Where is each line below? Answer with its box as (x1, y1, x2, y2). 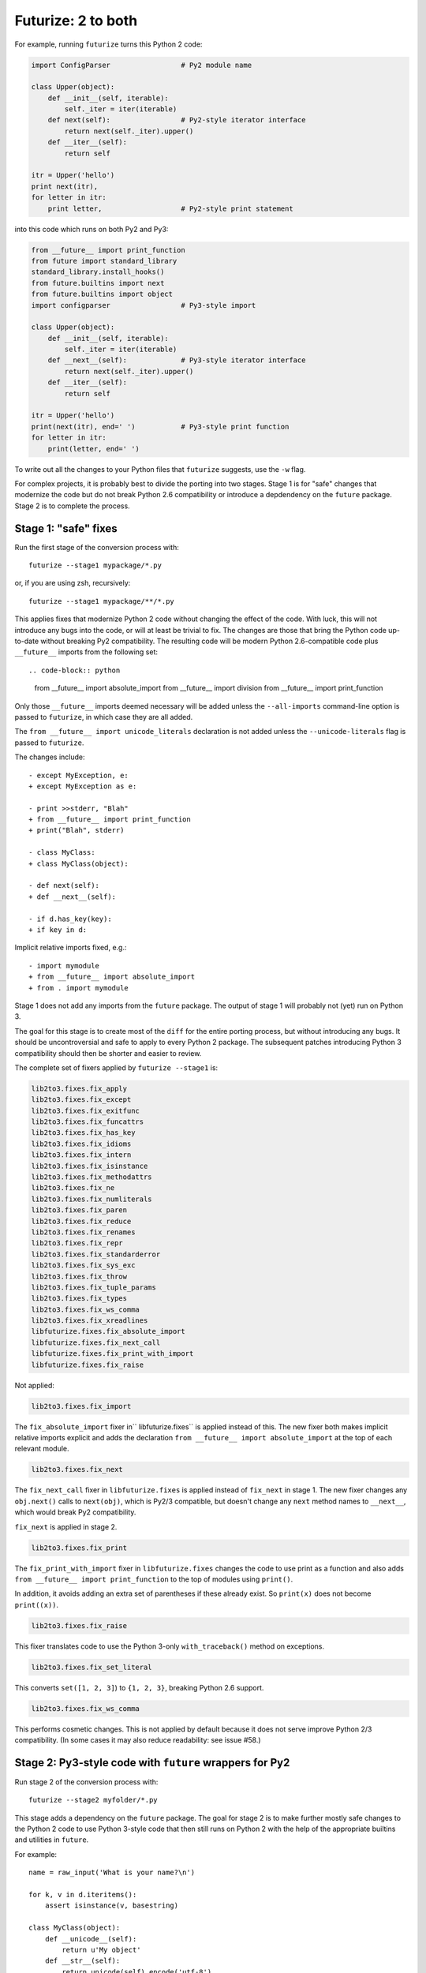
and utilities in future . (14, 1835, 89, 1844)
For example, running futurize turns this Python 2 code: (14, 39, 203, 49)
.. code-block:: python (28, 665, 121, 675)
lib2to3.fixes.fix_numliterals (31, 1194, 153, 1204)
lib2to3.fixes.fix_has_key (31, 1129, 136, 1137)
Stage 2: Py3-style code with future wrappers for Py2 (14, 1756, 290, 1769)
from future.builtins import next (31, 279, 165, 287)
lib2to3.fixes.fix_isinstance (31, 1161, 148, 1170)
